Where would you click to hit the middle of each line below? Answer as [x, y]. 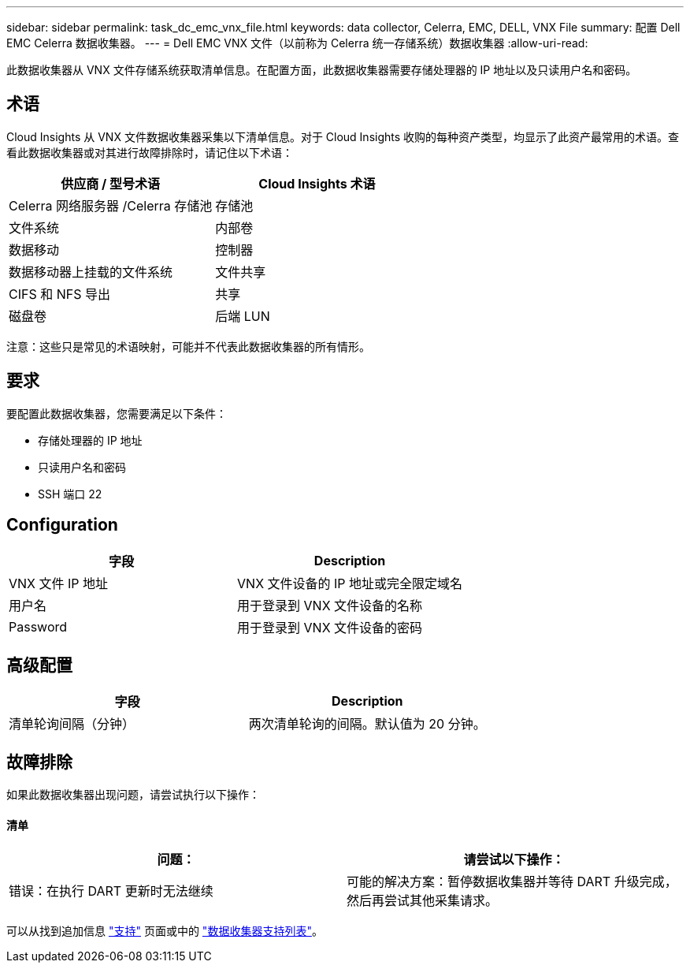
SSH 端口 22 [70, 494]
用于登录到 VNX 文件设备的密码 [330, 627]
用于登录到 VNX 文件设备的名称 [330, 605]
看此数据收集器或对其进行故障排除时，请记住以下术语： [150, 152]
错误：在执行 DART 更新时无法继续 [111, 891]
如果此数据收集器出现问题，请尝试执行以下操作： [133, 795]
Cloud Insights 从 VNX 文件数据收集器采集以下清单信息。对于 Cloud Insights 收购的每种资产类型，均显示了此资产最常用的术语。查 [343, 136]
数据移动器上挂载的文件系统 [91, 272]
